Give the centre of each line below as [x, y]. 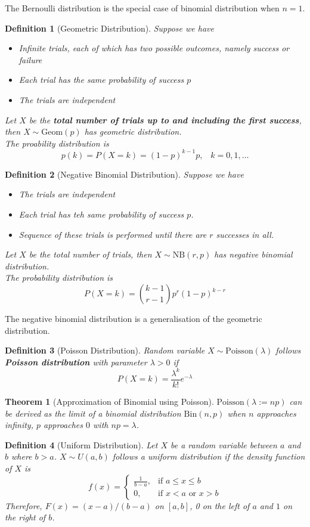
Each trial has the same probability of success [101, 80]
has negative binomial [253, 254]
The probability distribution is [59, 278]
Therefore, [24, 505]
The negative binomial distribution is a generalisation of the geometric [134, 318]
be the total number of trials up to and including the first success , [165, 120]
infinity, [19, 425]
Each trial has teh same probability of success [101, 214]
